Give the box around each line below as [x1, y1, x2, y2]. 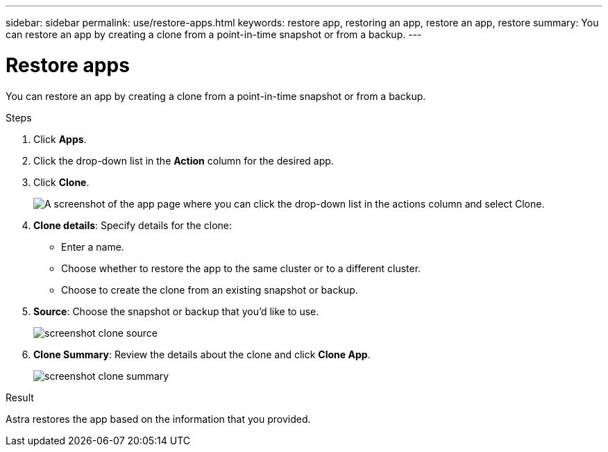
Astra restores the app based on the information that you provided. [6, 412, 311, 425]
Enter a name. [61, 240, 124, 253]
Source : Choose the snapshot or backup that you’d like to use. [33, 305, 319, 317]
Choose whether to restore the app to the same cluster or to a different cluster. [61, 262, 421, 274]
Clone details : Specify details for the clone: [33, 219, 233, 231]
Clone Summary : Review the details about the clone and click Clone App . [33, 348, 371, 360]
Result [6, 391, 34, 403]
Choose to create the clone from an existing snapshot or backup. [61, 283, 358, 296]
